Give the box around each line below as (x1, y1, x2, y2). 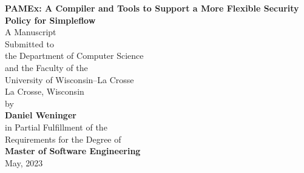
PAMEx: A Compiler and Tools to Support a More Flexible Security (5, 2, 299, 14)
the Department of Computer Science (5, 49, 144, 62)
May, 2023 (5, 156, 43, 169)
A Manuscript (5, 25, 56, 38)
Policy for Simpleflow (5, 13, 96, 26)
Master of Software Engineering (5, 144, 141, 157)
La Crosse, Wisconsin (5, 85, 84, 98)
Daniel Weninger (5, 109, 76, 121)
